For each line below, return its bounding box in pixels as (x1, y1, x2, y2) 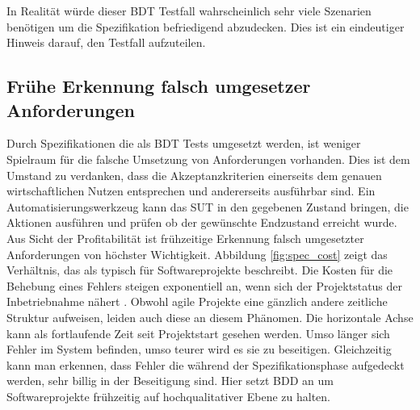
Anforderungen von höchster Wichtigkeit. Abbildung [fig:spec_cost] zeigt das (6, 245, 388, 262)
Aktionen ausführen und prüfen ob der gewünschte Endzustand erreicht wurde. (6, 214, 397, 231)
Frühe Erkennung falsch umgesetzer (6, 73, 311, 98)
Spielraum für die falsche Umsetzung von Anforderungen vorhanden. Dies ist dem (6, 150, 410, 167)
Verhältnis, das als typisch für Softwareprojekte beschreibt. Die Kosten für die (6, 261, 393, 278)
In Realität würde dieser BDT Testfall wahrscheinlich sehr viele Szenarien (6, 2, 372, 19)
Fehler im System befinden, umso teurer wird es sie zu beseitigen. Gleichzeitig (6, 341, 392, 358)
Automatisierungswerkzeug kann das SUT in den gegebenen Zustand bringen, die (6, 198, 409, 215)
